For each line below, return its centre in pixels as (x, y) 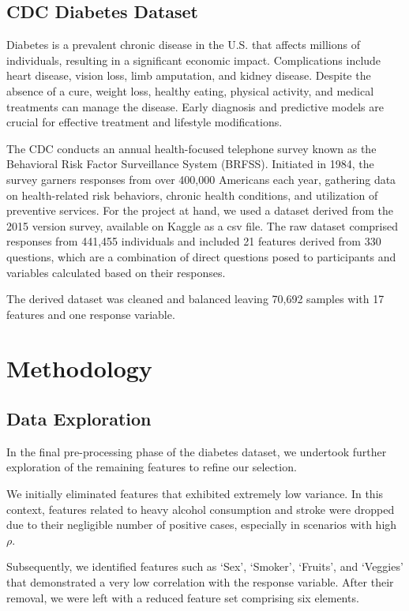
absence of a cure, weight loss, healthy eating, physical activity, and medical (190, 90)
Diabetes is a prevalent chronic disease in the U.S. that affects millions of (183, 45)
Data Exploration (79, 419)
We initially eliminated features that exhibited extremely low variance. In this (195, 494)
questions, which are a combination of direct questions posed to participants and (201, 256)
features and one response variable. (91, 314)
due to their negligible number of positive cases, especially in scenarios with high (202, 525)
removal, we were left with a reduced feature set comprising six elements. (183, 597)
